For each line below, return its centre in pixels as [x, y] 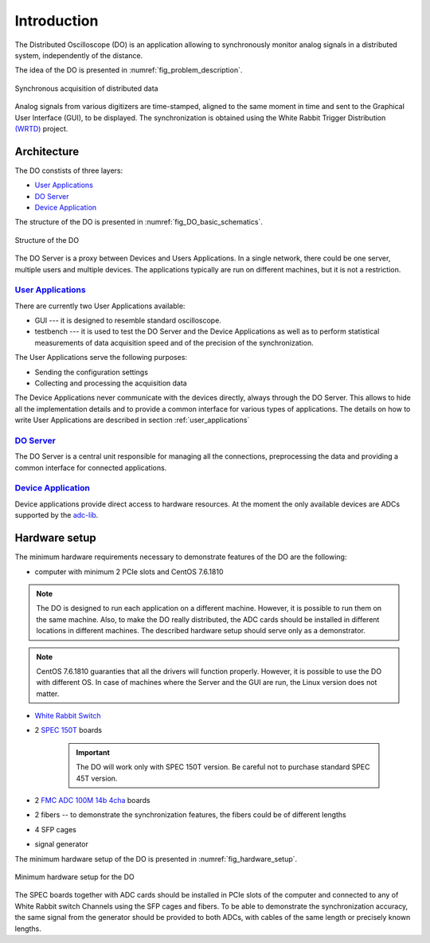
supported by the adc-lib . [57, 515]
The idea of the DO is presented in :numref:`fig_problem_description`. [129, 70]
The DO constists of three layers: [69, 170]
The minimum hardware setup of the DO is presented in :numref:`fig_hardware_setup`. [156, 859]
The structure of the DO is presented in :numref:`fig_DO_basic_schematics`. [139, 222]
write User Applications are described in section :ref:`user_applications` [132, 420]
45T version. [97, 778]
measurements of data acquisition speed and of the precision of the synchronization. [174, 342]
